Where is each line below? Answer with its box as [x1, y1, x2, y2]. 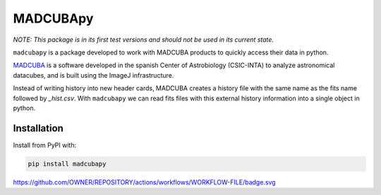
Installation [13, 122, 64, 134]
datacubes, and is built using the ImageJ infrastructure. [13, 71, 174, 79]
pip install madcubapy [28, 160, 107, 167]
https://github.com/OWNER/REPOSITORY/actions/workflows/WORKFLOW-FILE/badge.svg [13, 177, 276, 187]
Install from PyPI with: [13, 141, 77, 149]
